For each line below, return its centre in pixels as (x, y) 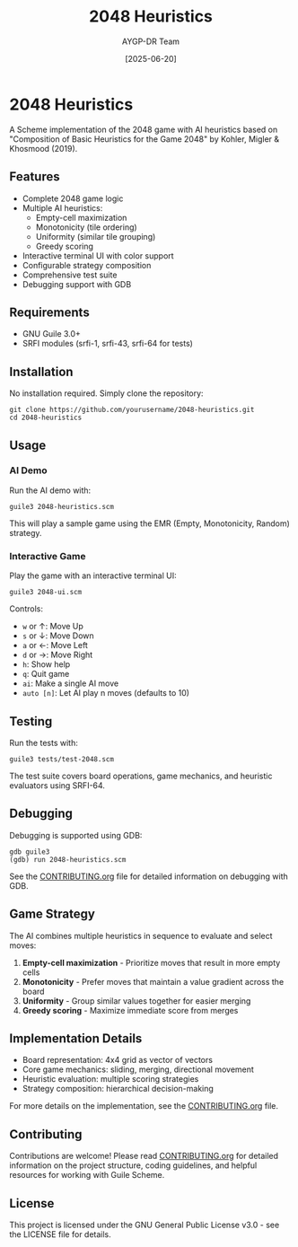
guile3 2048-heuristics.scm (62, 506)
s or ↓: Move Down (58, 636)
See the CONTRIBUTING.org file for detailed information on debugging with (149, 876)
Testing (31, 721)
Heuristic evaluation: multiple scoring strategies (110, 1079)
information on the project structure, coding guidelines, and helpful (133, 1165)
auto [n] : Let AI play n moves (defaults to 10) (106, 693)
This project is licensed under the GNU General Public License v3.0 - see (145, 1225)
